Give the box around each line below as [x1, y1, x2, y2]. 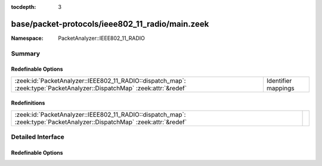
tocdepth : [11, 4, 36, 10]
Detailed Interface [11, 133, 65, 141]
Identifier [266, 76, 292, 84]
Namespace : [11, 35, 44, 42]
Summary [11, 49, 41, 58]
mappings [266, 84, 295, 92]
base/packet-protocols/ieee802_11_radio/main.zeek [11, 18, 209, 29]
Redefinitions [11, 99, 45, 107]
